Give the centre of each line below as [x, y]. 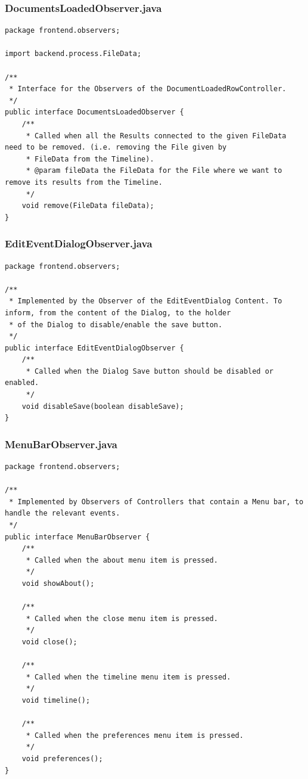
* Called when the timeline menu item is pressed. [128, 677]
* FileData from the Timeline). [90, 159]
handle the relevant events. [63, 513]
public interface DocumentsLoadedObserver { [94, 112]
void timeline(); [56, 700]
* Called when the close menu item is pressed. [122, 618]
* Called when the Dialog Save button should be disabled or [150, 371]
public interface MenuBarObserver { [77, 537]
